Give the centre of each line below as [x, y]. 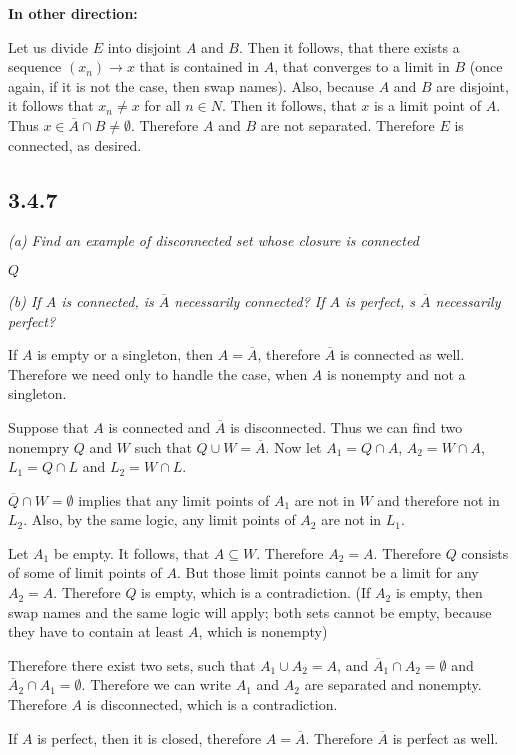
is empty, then [439, 592]
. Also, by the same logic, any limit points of [159, 519]
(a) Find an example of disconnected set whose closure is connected [213, 240]
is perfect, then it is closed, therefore [149, 737]
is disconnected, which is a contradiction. [212, 704]
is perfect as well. [445, 737]
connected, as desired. [75, 144]
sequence [35, 66]
